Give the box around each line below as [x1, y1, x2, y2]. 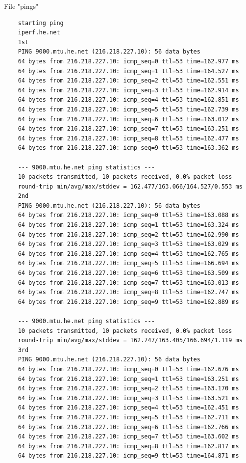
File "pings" [4, 1, 39, 11]
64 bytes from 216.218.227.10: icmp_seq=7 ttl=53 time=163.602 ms [18, 433, 239, 440]
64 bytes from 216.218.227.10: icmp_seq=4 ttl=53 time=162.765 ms [18, 250, 239, 257]
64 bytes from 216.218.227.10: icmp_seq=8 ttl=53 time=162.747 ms [18, 289, 239, 296]
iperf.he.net [18, 29, 60, 36]
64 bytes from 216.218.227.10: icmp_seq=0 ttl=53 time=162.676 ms [18, 365, 239, 373]
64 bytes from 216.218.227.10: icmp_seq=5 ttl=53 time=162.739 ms [18, 106, 239, 113]
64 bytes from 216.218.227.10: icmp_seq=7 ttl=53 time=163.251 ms [18, 125, 239, 133]
